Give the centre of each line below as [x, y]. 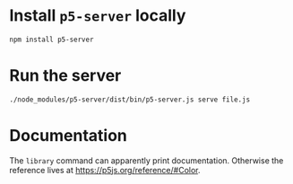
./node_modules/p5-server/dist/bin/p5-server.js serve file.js [130, 100]
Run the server [65, 75]
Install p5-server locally [98, 16]
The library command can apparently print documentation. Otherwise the [146, 160]
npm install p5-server [52, 39]
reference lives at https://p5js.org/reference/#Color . [105, 170]
